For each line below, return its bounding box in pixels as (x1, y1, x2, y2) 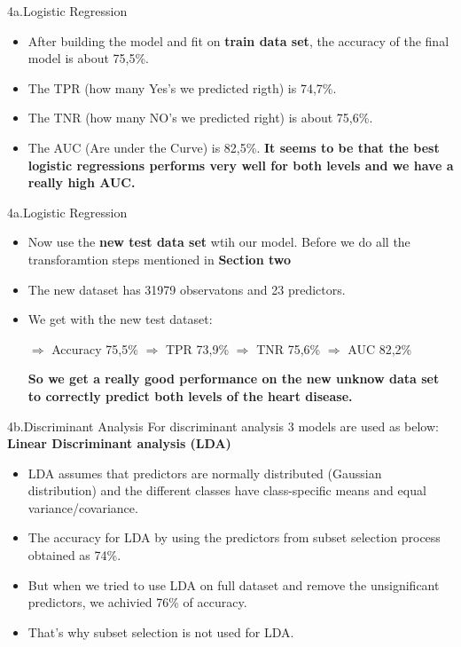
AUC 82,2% (348, 339, 412, 358)
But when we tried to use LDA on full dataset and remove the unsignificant (27, 575, 440, 594)
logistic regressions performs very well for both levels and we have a (27, 155, 454, 174)
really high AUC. (27, 173, 136, 192)
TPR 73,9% (165, 339, 230, 358)
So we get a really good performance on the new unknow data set (27, 369, 440, 388)
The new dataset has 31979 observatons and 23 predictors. (27, 280, 346, 298)
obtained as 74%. (27, 546, 121, 564)
